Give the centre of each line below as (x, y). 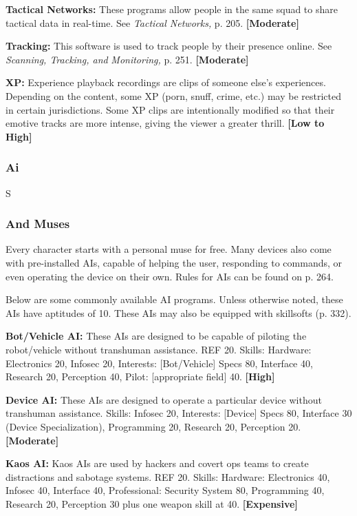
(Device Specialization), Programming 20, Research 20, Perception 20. (153, 426)
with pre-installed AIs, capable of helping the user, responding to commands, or (174, 262)
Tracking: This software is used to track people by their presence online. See (169, 46)
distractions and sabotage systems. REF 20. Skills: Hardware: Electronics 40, (168, 476)
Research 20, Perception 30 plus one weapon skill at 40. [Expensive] (152, 503)
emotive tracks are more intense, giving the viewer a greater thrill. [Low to (165, 123)
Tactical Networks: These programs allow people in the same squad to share (172, 9)
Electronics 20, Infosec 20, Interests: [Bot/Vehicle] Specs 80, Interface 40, (159, 363)
